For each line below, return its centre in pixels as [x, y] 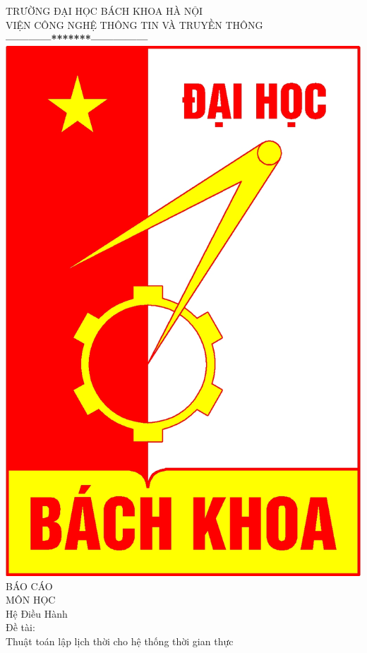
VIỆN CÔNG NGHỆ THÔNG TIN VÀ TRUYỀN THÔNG [134, 24]
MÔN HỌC [31, 600]
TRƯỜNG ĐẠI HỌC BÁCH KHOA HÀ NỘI [104, 11]
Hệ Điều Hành [37, 613]
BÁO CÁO [29, 586]
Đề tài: [20, 627]
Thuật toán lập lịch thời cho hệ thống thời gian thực [120, 641]
